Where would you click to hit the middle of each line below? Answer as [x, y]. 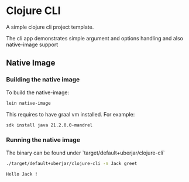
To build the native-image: [37, 92]
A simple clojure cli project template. [50, 27]
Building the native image [43, 80]
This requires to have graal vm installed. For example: [71, 114]
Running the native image [43, 140]
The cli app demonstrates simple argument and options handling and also [94, 38]
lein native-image [28, 103]
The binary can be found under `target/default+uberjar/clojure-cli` [85, 153]
